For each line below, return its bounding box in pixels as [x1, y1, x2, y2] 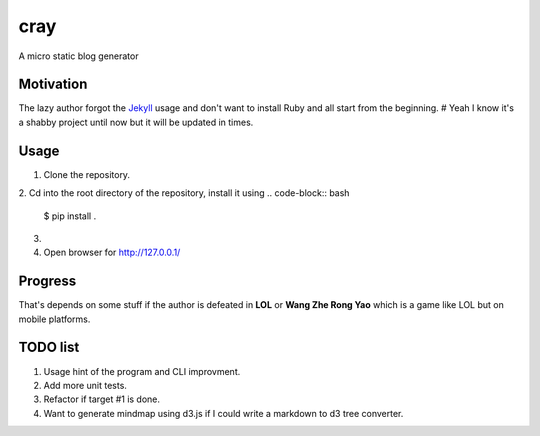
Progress [18, 273, 77, 290]
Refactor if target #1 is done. [43, 393, 160, 405]
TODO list [18, 339, 80, 356]
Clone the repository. [43, 168, 130, 180]
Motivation [18, 76, 88, 93]
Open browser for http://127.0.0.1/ [43, 246, 181, 259]
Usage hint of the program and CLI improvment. [43, 365, 241, 377]
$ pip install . [43, 210, 97, 222]
